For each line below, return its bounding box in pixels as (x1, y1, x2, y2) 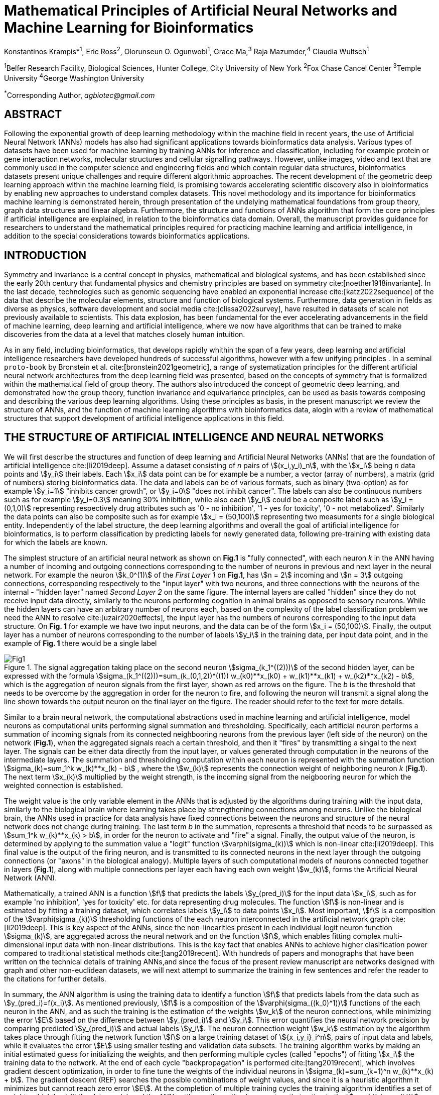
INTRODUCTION (4, 249, 87, 262)
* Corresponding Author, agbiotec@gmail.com (4, 89, 155, 99)
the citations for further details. (4, 974, 106, 983)
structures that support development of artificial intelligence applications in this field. (4, 414, 284, 423)
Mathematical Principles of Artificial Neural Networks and (4, 2, 397, 19)
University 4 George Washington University (4, 72, 144, 82)
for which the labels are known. (4, 537, 108, 546)
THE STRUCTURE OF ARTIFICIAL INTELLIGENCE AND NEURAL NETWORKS (4, 431, 384, 444)
